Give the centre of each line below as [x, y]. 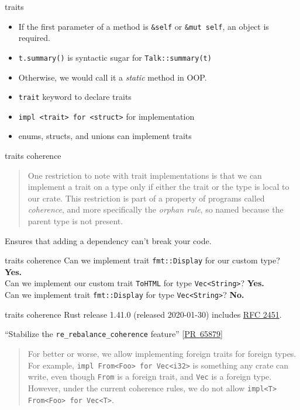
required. [34, 38]
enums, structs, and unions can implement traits [105, 136]
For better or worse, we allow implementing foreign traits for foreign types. [162, 353]
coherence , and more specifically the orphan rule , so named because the [156, 209]
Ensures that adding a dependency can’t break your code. [108, 240]
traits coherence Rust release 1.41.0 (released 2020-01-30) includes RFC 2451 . [143, 314]
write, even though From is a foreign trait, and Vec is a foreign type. [150, 376]
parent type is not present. [75, 220]
